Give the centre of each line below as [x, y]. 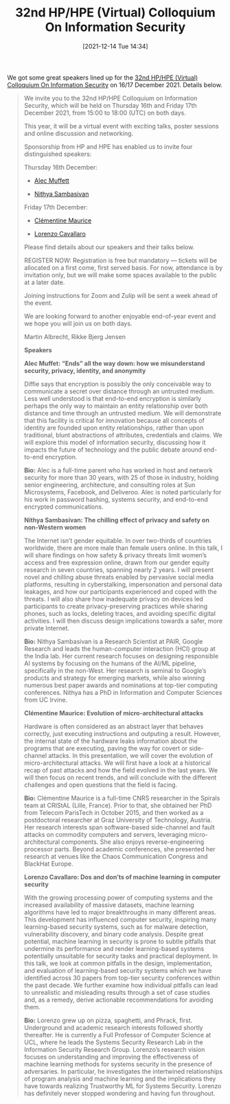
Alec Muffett [52, 181]
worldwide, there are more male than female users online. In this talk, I [123, 548]
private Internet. [47, 628]
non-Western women [55, 527]
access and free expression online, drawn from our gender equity [117, 562]
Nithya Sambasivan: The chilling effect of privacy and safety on [116, 520]
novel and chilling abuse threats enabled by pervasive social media [119, 577]
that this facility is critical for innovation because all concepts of [114, 420]
